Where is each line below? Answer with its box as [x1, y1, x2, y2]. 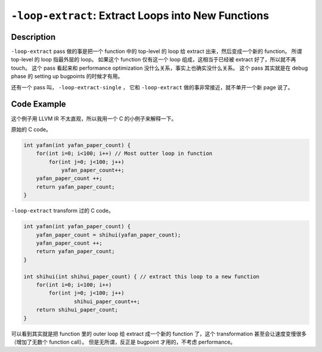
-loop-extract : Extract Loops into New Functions [11, 9, 270, 22]
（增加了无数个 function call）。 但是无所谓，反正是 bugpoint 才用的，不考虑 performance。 [11, 338, 236, 345]
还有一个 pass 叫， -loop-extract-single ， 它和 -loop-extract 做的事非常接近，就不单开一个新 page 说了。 [11, 83, 293, 91]
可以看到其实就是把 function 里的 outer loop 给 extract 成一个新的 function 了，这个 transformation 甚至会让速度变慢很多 [11, 330, 307, 337]
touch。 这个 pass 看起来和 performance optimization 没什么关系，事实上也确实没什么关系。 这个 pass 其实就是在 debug [11, 64, 308, 71]
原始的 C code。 [11, 126, 52, 133]
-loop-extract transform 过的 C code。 [11, 207, 114, 214]
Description [11, 32, 56, 42]
